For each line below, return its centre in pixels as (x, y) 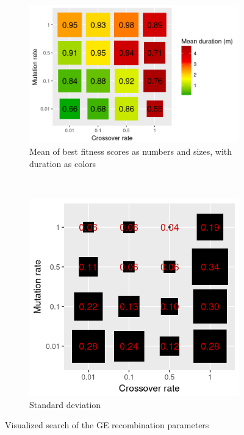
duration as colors (63, 163)
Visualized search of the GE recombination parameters (107, 425)
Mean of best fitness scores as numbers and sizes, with (131, 151)
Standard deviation (65, 404)
